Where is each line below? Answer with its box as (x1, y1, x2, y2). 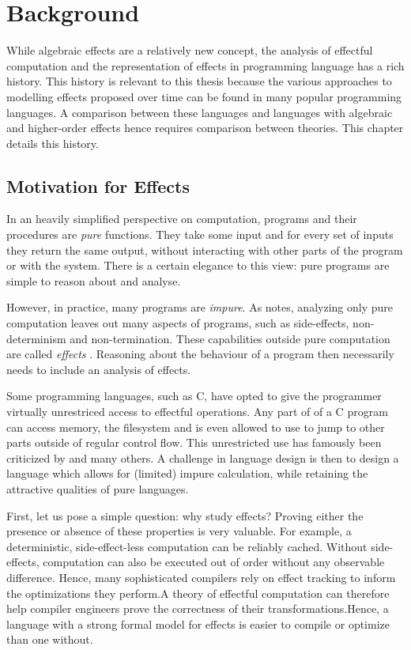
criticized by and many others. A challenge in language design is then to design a (6, 449, 399, 466)
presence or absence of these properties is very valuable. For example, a (6, 523, 352, 539)
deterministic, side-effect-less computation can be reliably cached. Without (6, 538, 368, 554)
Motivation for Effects (6, 173, 190, 198)
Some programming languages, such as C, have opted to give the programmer (6, 387, 382, 404)
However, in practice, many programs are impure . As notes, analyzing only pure (6, 299, 393, 316)
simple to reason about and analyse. (6, 272, 181, 289)
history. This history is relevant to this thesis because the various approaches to (6, 73, 392, 89)
